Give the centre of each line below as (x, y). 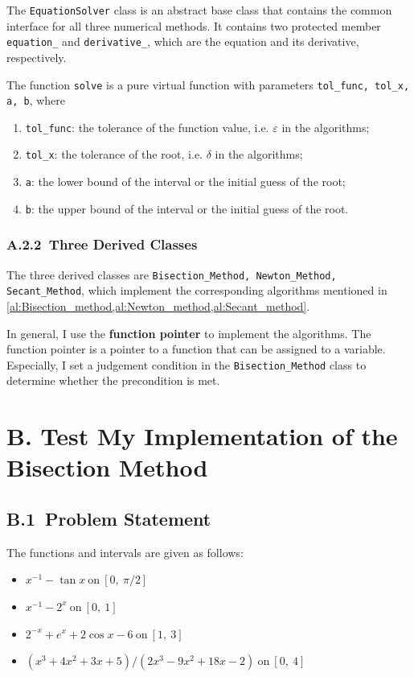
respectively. (37, 57)
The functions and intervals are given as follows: (125, 552)
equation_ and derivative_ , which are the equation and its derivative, (183, 41)
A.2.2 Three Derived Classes (102, 244)
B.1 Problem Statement (109, 518)
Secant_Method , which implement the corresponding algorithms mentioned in (197, 290)
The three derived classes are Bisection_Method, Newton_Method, (172, 274)
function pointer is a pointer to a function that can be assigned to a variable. (196, 349)
